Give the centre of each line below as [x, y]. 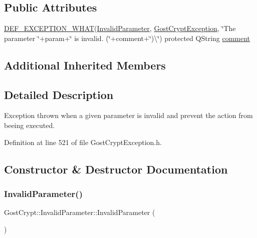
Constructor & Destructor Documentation [116, 169]
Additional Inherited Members [85, 65]
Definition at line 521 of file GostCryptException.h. [83, 142]
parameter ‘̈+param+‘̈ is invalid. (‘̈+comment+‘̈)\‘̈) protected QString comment [127, 38]
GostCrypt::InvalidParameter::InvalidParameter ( [80, 212]
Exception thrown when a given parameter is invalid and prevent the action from [128, 115]
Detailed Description [59, 94]
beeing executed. [30, 125]
